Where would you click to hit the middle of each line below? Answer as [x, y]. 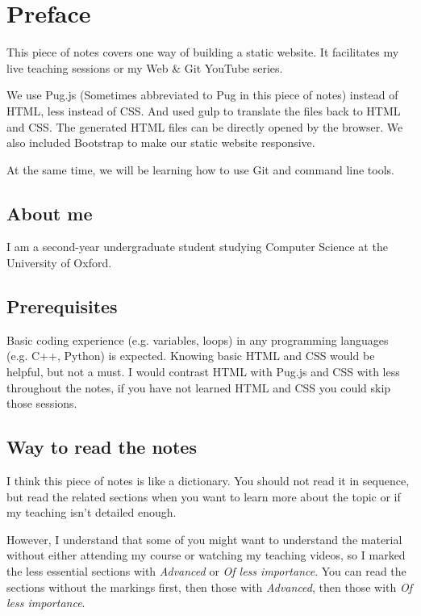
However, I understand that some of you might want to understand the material [204, 539]
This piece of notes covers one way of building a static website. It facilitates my [203, 52]
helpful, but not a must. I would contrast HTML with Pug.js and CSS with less [203, 372]
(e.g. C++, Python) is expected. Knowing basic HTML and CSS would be [191, 356]
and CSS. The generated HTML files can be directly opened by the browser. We [205, 126]
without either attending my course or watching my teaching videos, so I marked [206, 555]
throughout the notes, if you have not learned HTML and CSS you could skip [199, 387]
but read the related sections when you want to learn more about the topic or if [204, 496]
